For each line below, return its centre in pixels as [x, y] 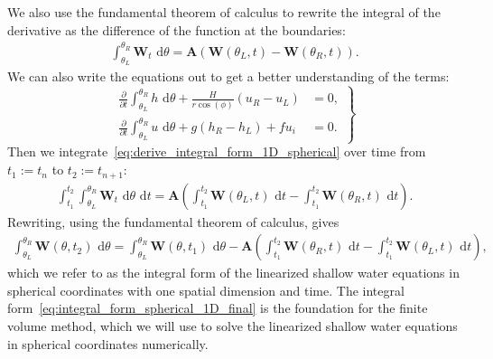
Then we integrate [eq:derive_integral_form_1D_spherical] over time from [217, 151]
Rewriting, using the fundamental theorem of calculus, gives [173, 221]
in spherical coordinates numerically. [108, 343]
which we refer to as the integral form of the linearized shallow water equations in [233, 273]
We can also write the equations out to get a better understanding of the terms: [228, 76]
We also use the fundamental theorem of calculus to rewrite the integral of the [224, 12]
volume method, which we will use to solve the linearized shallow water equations [233, 325]
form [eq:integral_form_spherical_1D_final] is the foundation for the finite [218, 308]
